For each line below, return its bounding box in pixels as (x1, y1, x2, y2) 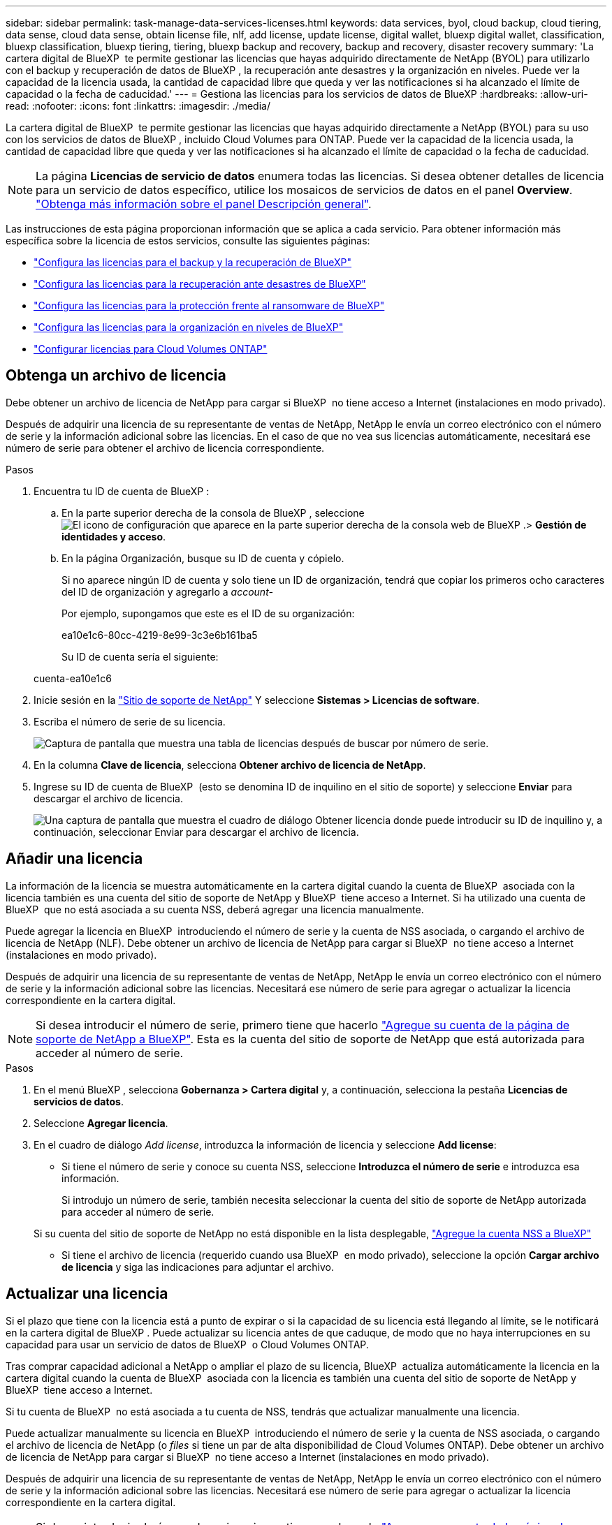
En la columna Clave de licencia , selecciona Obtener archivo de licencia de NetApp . (34, 758, 426, 771)
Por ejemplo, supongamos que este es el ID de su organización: (61, 607, 355, 619)
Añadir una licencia (6, 850, 143, 868)
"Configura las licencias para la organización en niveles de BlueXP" (34, 321, 344, 333)
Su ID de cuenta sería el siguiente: (61, 650, 219, 663)
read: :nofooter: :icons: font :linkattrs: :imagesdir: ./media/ (6, 100, 270, 112)
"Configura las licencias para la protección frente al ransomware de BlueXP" (34, 300, 385, 311)
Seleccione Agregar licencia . (34, 1117, 168, 1129)
